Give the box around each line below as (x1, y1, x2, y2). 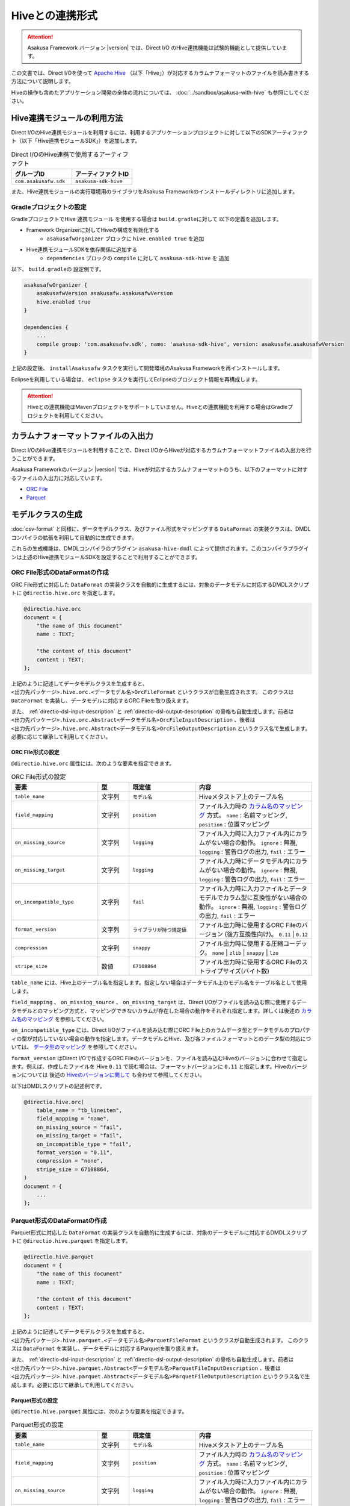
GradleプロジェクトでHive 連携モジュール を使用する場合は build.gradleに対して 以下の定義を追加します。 (11, 216, 282, 223)
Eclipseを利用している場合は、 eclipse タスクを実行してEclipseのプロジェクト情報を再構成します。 (11, 375, 261, 383)
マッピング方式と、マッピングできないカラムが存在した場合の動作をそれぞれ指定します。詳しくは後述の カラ (42, 1007, 312, 1014)
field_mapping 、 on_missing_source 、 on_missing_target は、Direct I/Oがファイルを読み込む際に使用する (11, 999, 297, 1006)
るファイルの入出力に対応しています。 (11, 474, 106, 481)
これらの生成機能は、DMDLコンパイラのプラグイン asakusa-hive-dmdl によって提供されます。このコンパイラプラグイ (11, 545, 309, 552)
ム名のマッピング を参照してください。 (11, 1015, 108, 1022)
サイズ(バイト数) (223, 967, 270, 975)
